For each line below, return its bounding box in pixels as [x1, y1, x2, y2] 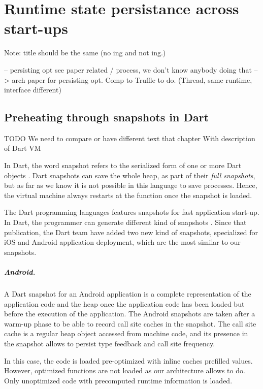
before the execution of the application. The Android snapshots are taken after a [4, 308, 255, 319]
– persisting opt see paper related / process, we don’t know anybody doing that [4, 64, 252, 75]
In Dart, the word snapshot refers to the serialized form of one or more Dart [4, 160, 242, 171]
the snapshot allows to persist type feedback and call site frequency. [4, 338, 215, 348]
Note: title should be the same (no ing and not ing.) [4, 47, 166, 58]
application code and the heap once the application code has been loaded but [4, 298, 245, 309]
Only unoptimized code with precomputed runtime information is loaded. [4, 375, 233, 385]
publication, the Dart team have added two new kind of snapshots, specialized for [4, 226, 258, 237]
